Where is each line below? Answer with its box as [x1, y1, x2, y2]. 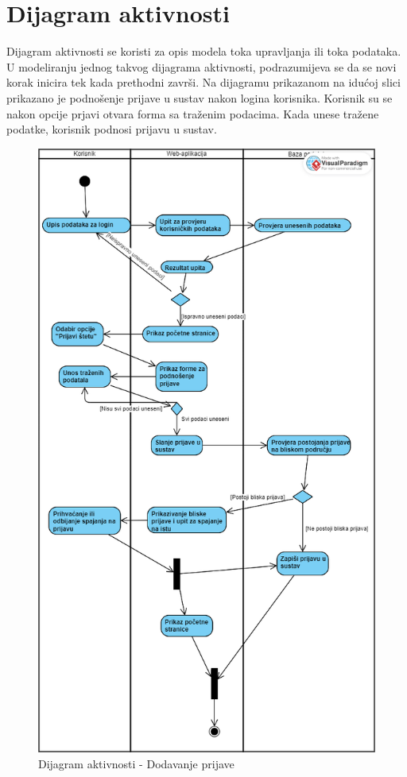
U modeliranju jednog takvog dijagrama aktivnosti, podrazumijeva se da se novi [6, 58, 397, 75]
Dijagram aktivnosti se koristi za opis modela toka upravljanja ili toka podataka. [6, 43, 401, 60]
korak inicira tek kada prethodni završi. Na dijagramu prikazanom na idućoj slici [6, 74, 401, 91]
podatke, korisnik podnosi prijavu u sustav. [6, 121, 217, 137]
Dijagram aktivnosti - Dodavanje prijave [38, 755, 235, 771]
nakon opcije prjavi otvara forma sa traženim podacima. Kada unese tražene [6, 105, 379, 122]
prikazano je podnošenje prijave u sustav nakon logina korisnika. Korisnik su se [6, 89, 393, 106]
